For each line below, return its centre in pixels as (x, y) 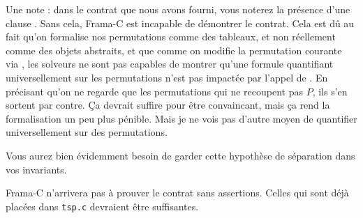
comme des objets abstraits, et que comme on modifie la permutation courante (174, 50)
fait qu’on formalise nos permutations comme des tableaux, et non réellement (171, 37)
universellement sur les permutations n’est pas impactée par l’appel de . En (167, 77)
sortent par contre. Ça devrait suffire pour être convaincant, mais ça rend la (168, 105)
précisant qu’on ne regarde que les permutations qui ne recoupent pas (154, 91)
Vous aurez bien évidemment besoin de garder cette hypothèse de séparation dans (180, 155)
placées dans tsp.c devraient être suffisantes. (102, 206)
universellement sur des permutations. (87, 132)
